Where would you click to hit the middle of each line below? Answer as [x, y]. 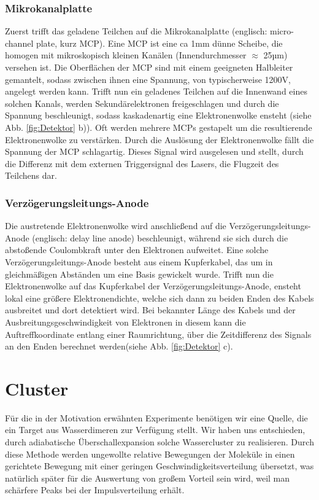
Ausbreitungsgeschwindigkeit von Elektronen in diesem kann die [125, 322]
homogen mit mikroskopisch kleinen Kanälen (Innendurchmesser [126, 55]
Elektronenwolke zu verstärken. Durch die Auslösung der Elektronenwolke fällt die [159, 139]
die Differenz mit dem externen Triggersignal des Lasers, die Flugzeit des [142, 163]
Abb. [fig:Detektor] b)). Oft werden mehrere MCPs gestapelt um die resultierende [159, 127]
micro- [282, 31]
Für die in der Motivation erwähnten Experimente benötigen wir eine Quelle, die [156, 417]
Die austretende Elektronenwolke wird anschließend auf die [116, 226]
